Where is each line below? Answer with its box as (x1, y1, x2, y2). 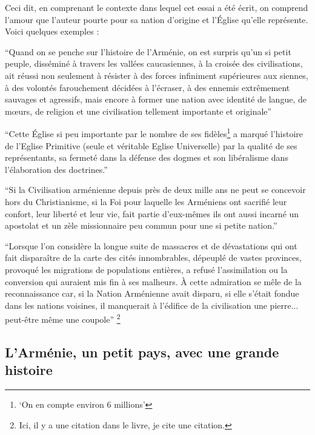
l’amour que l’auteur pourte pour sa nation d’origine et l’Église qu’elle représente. (5, 13, 308, 25)
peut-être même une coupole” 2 (5, 311, 121, 325)
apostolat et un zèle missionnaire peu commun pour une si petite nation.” (5, 219, 277, 232)
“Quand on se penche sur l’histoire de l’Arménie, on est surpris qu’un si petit (5, 45, 291, 58)
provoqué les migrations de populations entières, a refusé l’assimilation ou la (5, 263, 288, 275)
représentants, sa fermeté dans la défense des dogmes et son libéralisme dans (5, 151, 288, 164)
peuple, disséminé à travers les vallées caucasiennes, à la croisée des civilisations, (5, 57, 303, 70)
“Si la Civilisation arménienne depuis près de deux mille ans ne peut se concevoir (5, 183, 306, 196)
